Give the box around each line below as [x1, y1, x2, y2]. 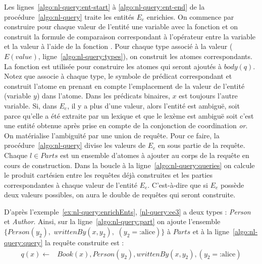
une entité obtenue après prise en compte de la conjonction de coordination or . [4, 120, 248, 131]
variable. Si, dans [4, 100, 57, 111]
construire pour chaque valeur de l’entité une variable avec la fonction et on [4, 21, 238, 32]
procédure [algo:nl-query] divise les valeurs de [4, 140, 146, 150]
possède [220, 179, 244, 190]
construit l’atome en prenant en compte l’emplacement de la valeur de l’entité [4, 80, 245, 91]
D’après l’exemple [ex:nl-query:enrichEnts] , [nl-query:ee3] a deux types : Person [4, 206, 251, 217]
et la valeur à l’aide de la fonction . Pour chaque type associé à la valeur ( [4, 41, 233, 51]
